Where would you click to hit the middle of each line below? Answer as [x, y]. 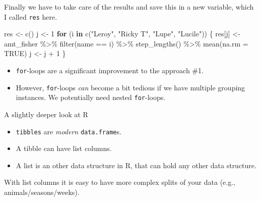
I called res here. [31, 16]
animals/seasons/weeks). [42, 192]
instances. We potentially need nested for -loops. [91, 97]
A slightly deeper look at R [46, 114]
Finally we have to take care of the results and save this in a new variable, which [129, 7]
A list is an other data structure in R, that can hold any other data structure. [136, 165]
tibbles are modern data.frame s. [69, 131]
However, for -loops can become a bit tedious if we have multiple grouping [131, 87]
